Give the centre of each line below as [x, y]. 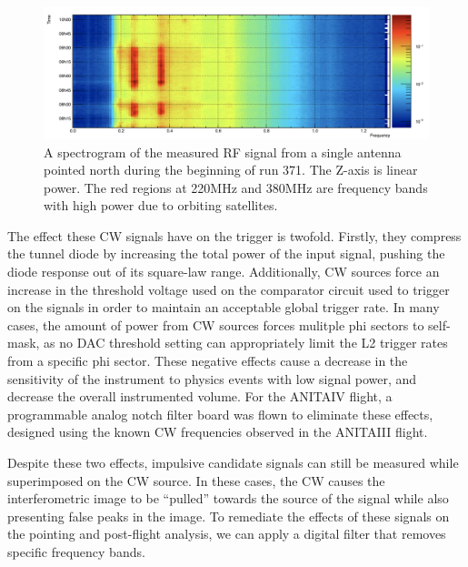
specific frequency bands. [76, 551]
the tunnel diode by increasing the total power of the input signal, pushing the [226, 253]
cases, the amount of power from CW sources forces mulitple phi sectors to [216, 324]
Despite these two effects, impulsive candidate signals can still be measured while [233, 463]
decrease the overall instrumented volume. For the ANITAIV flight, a [200, 396]
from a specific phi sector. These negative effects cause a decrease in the [208, 361]
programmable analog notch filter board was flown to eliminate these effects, [220, 414]
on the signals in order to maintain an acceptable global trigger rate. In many [224, 307]
